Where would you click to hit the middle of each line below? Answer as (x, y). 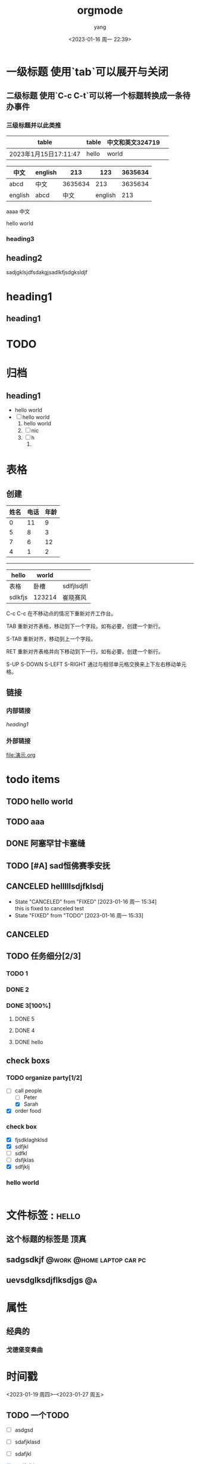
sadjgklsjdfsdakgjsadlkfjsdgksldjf (47, 272)
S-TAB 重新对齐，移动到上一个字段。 (51, 639)
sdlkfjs (18, 597)
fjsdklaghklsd (31, 1140)
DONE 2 (18, 990)
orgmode (100, 10)
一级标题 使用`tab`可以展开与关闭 (87, 72)
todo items (33, 779)
